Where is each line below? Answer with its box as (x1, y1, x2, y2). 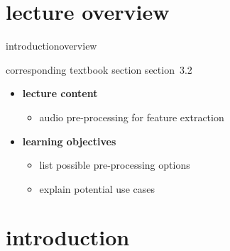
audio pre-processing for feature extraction (39, 109, 224, 124)
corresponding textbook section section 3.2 (6, 62, 192, 77)
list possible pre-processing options (39, 157, 190, 172)
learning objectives (22, 133, 116, 148)
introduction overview (6, 38, 97, 53)
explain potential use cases (39, 181, 155, 196)
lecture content (22, 86, 98, 101)
